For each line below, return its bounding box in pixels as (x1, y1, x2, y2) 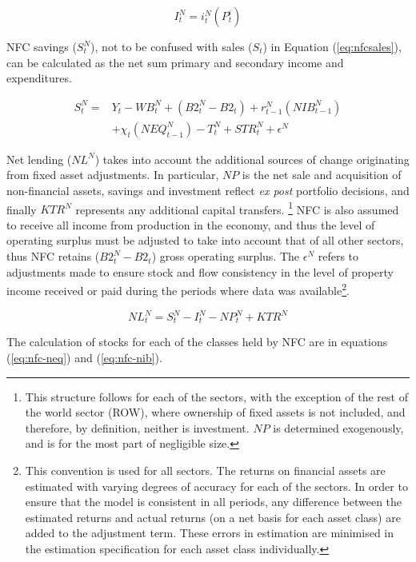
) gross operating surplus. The (151, 248, 300, 265)
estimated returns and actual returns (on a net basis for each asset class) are (25, 508, 401, 525)
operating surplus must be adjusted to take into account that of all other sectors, (6, 232, 404, 249)
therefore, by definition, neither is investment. (25, 419, 250, 436)
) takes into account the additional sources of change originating (94, 150, 410, 167)
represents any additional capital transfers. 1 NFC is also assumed (75, 198, 399, 217)
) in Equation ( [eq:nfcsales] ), (262, 38, 402, 54)
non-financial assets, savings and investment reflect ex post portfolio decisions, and (6, 182, 410, 199)
